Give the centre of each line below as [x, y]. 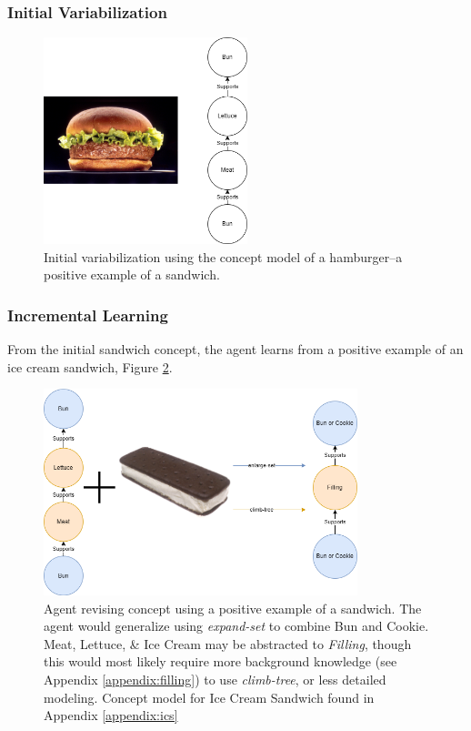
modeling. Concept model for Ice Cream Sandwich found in [209, 697]
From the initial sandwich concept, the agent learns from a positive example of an [235, 348]
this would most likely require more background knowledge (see [220, 661]
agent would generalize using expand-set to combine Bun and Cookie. [236, 626]
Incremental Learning [88, 315]
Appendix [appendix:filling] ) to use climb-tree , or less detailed [215, 679]
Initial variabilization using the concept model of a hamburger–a [223, 256]
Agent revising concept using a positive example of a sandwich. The [233, 608]
